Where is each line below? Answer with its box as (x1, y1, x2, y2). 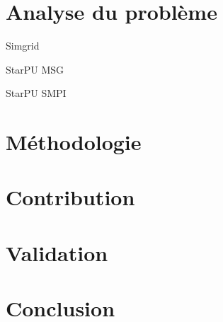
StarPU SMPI (6, 86, 67, 100)
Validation (6, 238, 108, 267)
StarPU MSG (6, 62, 64, 76)
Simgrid (6, 38, 40, 53)
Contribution (6, 183, 135, 212)
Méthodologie (6, 127, 142, 156)
